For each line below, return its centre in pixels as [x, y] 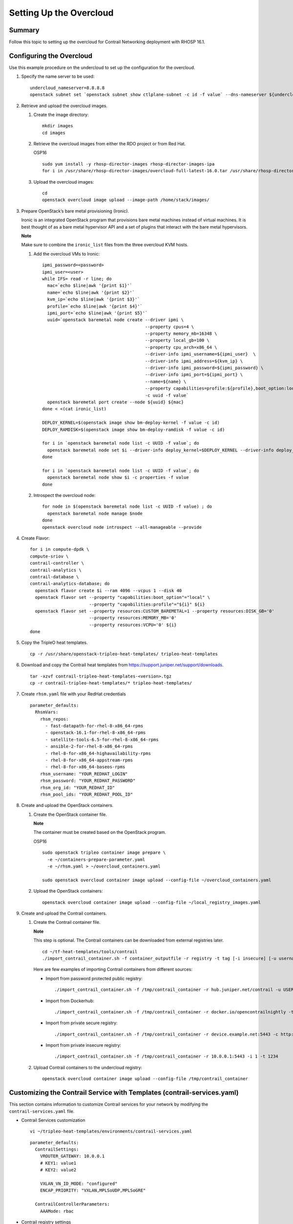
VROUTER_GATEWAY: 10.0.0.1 [72, 1156]
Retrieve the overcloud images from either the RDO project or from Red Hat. [110, 144]
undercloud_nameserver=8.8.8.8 [67, 88]
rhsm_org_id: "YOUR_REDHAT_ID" [77, 788]
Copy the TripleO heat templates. [54, 643]
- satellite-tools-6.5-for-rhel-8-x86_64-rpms [102, 740]
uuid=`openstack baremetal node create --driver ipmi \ [115, 320]
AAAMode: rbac [57, 1211]
